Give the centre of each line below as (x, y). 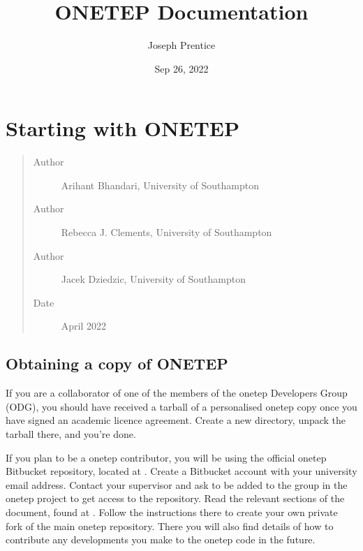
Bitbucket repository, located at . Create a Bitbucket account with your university (181, 471)
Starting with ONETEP (123, 128)
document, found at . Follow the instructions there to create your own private (172, 512)
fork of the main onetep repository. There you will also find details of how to (170, 526)
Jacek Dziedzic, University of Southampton (153, 279)
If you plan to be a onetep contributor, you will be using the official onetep (166, 457)
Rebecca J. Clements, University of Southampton (166, 232)
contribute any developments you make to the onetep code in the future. (161, 539)
